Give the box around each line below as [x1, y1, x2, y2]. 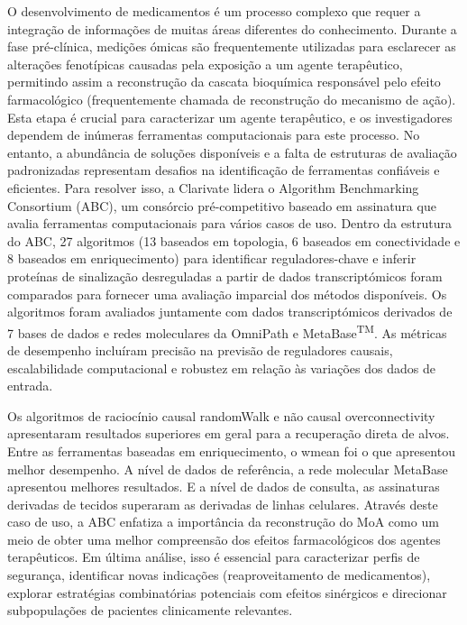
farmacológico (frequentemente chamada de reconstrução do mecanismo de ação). [7, 89, 456, 108]
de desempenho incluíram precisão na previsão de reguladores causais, [7, 340, 393, 359]
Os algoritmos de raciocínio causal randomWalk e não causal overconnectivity [7, 406, 435, 425]
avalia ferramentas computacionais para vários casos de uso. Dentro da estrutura [7, 214, 452, 233]
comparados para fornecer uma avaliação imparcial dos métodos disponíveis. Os [7, 284, 447, 303]
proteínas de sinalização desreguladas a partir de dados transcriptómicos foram [7, 266, 443, 285]
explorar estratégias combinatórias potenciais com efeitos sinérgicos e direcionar [7, 583, 447, 602]
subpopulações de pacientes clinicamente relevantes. [7, 601, 293, 620]
